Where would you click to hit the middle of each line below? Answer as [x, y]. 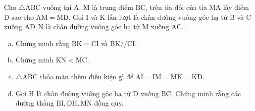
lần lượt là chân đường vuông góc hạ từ [168, 17]
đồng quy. [109, 103]
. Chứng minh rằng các [206, 93]
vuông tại [57, 7]
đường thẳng [35, 103]
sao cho [23, 17]
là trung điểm [112, 7]
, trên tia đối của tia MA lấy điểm [197, 7]
